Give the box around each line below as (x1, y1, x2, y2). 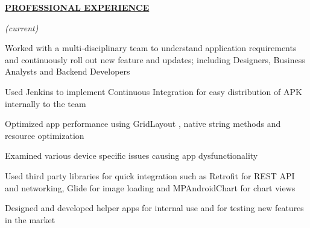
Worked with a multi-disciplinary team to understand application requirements (5, 42, 297, 54)
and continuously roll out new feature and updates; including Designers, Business (5, 53, 305, 66)
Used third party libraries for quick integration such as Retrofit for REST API (5, 169, 295, 182)
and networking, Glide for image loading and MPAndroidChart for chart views (5, 181, 296, 194)
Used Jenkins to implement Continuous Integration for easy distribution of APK (5, 85, 302, 97)
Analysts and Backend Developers (5, 65, 130, 78)
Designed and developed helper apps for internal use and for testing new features (5, 202, 304, 214)
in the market (5, 213, 55, 226)
